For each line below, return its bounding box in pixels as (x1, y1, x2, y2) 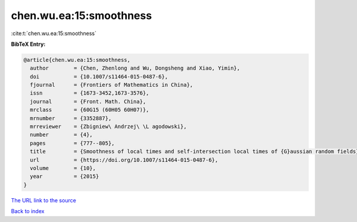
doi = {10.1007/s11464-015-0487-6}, (30, 73, 168, 80)
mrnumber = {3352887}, (30, 115, 112, 121)
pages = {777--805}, (30, 140, 115, 146)
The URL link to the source (11, 196, 77, 204)
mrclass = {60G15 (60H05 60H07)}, (30, 107, 149, 113)
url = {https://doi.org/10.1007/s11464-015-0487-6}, (30, 157, 218, 163)
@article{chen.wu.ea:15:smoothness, (23, 57, 131, 63)
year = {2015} (30, 173, 99, 180)
